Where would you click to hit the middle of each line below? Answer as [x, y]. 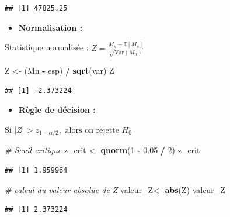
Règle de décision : [57, 110]
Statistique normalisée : [47, 47]
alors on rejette [92, 130]
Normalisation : [50, 27]
